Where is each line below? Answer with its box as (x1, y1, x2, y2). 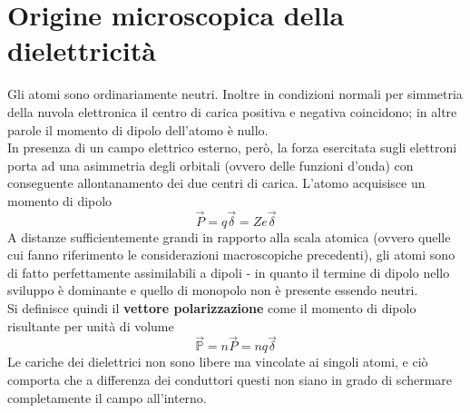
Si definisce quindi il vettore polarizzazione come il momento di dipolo (7, 299, 416, 318)
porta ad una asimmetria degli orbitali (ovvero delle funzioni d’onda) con (7, 155, 414, 174)
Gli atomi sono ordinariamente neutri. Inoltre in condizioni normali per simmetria (7, 84, 463, 103)
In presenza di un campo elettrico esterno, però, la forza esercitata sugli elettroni (7, 138, 457, 157)
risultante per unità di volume (7, 316, 174, 335)
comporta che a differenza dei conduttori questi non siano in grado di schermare (7, 370, 453, 389)
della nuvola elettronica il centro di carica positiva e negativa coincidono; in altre (7, 102, 457, 121)
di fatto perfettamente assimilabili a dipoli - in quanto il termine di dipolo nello (7, 262, 450, 281)
